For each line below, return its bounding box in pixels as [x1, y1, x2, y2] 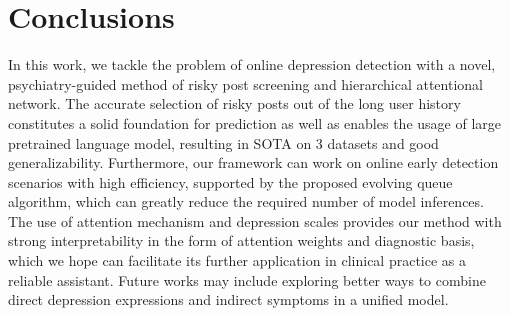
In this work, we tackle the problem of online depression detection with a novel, [8, 54, 496, 75]
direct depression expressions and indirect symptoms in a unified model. [8, 289, 449, 310]
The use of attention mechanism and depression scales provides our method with [8, 210, 502, 231]
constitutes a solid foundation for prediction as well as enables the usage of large [8, 112, 501, 133]
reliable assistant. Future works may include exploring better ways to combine [8, 269, 486, 290]
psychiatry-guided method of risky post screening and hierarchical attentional [8, 73, 483, 94]
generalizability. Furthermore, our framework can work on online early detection [8, 152, 499, 173]
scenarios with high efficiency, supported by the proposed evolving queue [8, 171, 453, 192]
